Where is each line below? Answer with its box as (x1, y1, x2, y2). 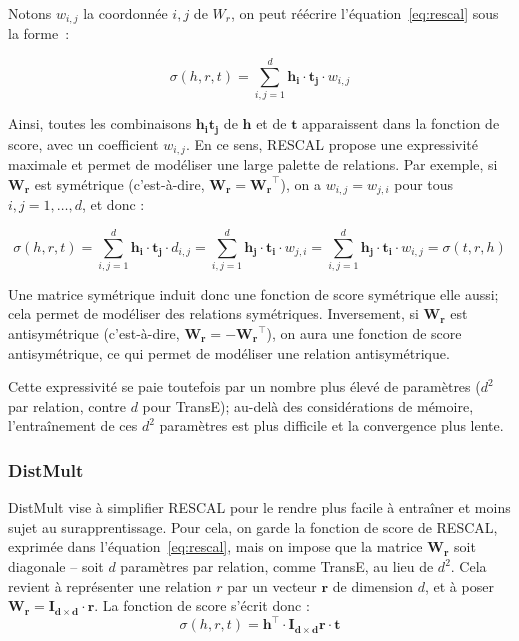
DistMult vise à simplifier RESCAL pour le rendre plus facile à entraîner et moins (8, 497, 511, 518)
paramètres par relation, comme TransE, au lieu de (120, 556, 434, 576)
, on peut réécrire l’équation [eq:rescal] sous (230, 3, 499, 23)
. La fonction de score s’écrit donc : (94, 595, 310, 616)
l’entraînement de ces (8, 415, 138, 436)
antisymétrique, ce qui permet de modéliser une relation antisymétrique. (8, 342, 450, 363)
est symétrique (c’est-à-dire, (34, 173, 205, 194)
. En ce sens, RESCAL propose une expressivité (185, 133, 478, 154)
